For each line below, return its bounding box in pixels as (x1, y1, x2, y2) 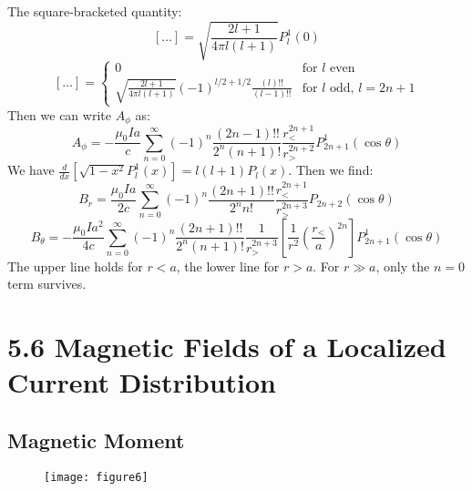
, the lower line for (176, 256, 280, 275)
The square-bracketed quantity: (7, 2, 182, 20)
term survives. (7, 274, 87, 293)
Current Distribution (7, 363, 276, 401)
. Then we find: (288, 160, 374, 179)
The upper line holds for (7, 256, 143, 275)
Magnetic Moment (7, 425, 185, 454)
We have (7, 160, 55, 179)
